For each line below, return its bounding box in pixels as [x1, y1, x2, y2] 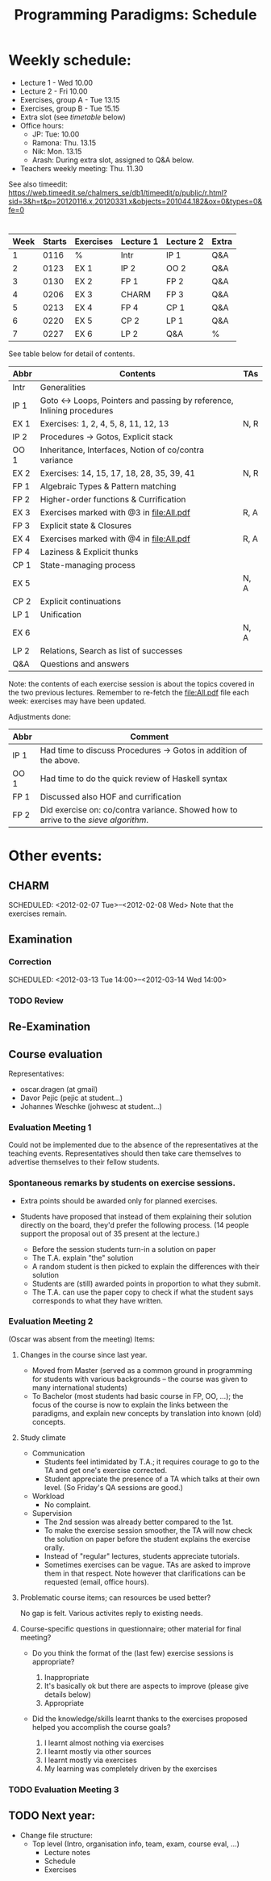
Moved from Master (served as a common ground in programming [31, 1365, 252, 1375]
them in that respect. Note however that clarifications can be [44, 1568, 246, 1578]
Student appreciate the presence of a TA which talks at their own [44, 1474, 261, 1484]
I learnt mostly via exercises [44, 1755, 137, 1765]
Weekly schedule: [8, 51, 131, 69]
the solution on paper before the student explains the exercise [44, 1534, 251, 1543]
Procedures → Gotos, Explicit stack [40, 431, 173, 443]
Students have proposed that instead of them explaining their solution [19, 1211, 252, 1221]
